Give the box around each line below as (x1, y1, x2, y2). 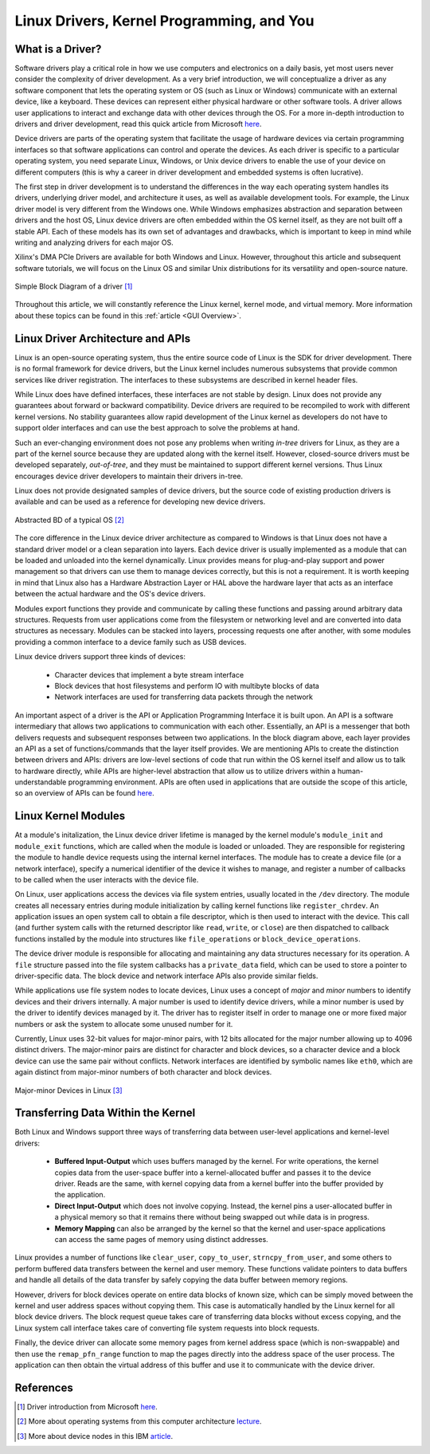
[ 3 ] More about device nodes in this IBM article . (17, 1431, 174, 1440)
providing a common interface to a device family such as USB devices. (14, 637, 247, 646)
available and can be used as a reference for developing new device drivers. (14, 497, 266, 506)
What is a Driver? (14, 42, 102, 56)
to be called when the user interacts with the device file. (14, 874, 199, 884)
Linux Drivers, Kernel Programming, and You (14, 12, 315, 29)
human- (337, 766, 364, 776)
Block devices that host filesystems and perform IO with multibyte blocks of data (54, 681, 320, 690)
